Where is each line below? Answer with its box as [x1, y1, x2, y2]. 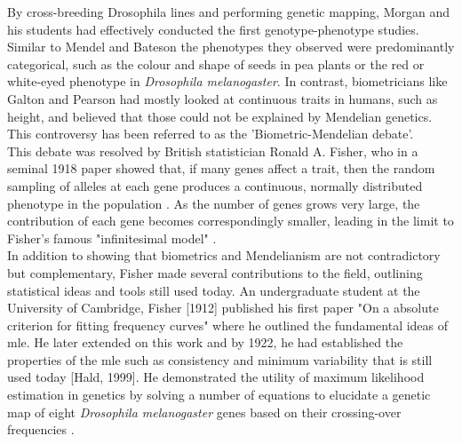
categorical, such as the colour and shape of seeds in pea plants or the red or [7, 54, 425, 73]
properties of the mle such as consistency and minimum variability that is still [7, 350, 433, 369]
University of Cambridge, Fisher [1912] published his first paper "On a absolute [7, 298, 439, 317]
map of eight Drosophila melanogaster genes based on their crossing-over [7, 402, 402, 421]
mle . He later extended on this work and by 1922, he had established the [7, 333, 403, 352]
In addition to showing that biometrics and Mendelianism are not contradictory [7, 246, 441, 265]
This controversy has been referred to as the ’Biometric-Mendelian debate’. [7, 124, 414, 143]
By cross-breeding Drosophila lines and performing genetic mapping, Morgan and [7, 3, 450, 20]
